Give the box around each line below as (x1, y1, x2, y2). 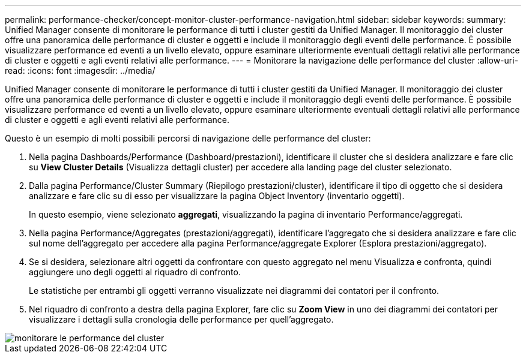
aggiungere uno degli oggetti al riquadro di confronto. (29, 267, 241, 277)
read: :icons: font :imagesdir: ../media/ (5, 65, 156, 76)
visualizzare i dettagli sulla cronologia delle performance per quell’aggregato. (29, 314, 334, 324)
